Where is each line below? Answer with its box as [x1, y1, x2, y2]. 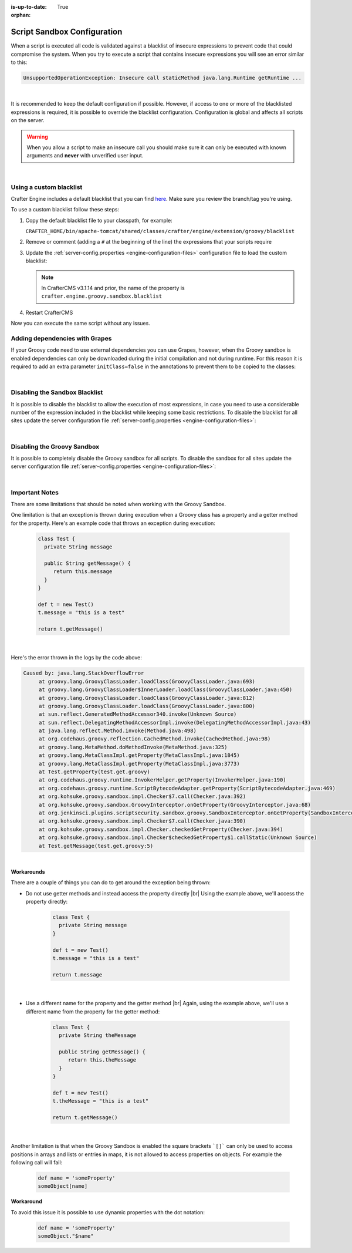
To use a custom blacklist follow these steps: [11, 206, 120, 213]
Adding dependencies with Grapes [11, 334, 112, 342]
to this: [11, 59, 28, 66]
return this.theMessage [67, 1057, 137, 1063]
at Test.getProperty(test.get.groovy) [38, 769, 151, 775]
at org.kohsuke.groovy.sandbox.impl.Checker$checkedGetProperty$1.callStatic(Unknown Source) [38, 834, 317, 841]
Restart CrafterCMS [25, 309, 73, 316]
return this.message [53, 568, 113, 575]
